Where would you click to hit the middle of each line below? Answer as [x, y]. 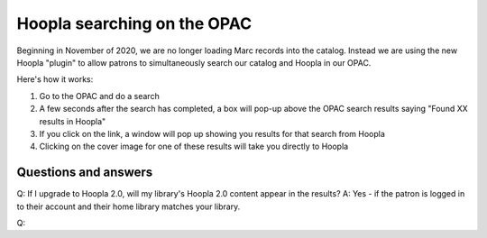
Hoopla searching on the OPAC [134, 23]
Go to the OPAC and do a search [99, 96]
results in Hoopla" [73, 121]
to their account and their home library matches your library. [129, 206]
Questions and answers [85, 173]
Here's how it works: [55, 79]
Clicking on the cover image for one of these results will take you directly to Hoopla [194, 146]
